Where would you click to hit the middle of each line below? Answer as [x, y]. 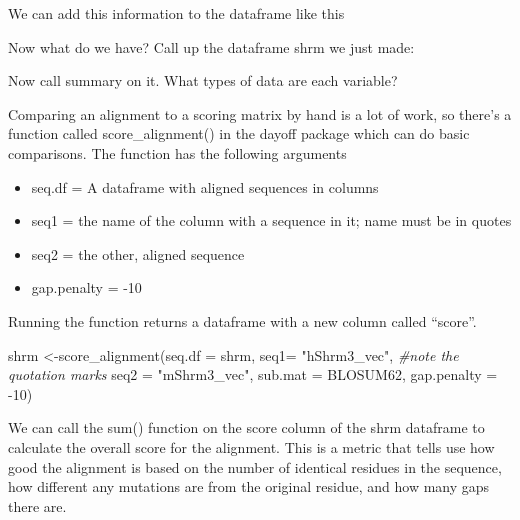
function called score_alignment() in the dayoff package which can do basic [239, 133]
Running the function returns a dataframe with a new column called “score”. [242, 320]
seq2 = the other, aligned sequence [138, 253]
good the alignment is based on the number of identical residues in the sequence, [255, 466]
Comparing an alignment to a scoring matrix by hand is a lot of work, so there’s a [260, 113]
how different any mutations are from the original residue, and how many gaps [249, 486]
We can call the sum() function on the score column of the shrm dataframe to [246, 427]
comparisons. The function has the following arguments [177, 152]
